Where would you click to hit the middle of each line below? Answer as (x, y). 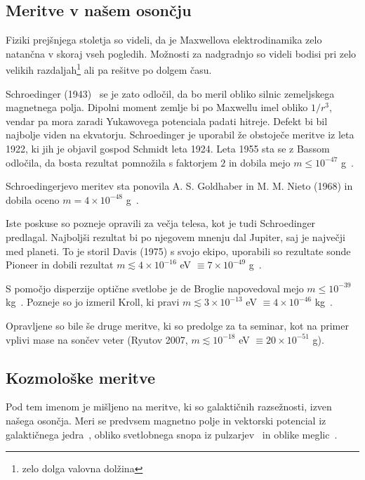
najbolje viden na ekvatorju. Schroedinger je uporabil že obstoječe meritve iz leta (180, 135)
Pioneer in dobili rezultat (60, 265)
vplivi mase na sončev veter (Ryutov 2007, (97, 339)
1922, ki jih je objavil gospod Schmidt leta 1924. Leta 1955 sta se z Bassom (168, 149)
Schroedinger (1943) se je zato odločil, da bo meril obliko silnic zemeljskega (170, 93)
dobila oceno (33, 199)
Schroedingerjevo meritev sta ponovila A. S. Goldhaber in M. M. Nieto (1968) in (179, 186)
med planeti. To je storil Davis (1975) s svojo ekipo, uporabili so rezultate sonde (178, 251)
